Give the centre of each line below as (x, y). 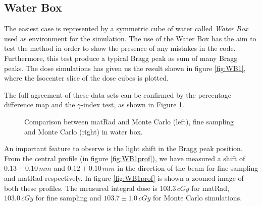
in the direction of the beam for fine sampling (188, 168)
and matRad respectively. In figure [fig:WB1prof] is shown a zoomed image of (124, 178)
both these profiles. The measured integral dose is (81, 188)
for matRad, (210, 188)
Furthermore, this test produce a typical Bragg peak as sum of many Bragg (121, 58)
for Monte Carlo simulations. (198, 198)
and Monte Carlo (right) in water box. (84, 131)
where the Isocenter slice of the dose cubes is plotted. (86, 78)
